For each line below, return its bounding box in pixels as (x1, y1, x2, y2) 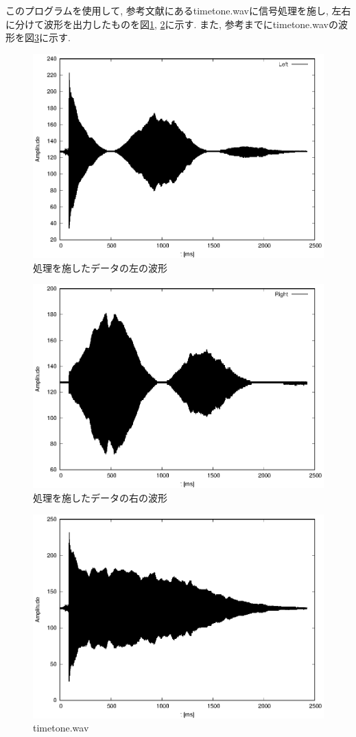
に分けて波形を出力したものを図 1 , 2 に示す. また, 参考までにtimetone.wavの (5, 16, 338, 31)
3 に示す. (34, 30, 71, 45)
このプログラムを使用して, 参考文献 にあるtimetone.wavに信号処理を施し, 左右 (5, 3, 351, 17)
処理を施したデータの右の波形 (33, 490, 167, 504)
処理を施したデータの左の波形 (33, 260, 167, 274)
